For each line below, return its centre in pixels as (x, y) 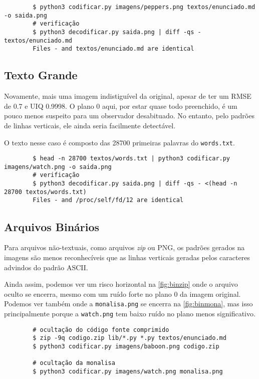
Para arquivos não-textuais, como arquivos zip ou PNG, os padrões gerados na (124, 247)
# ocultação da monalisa (74, 363)
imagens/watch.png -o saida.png (58, 167)
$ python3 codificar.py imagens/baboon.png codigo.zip (126, 346)
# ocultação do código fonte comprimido (101, 330)
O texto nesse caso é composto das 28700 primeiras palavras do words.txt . (119, 142)
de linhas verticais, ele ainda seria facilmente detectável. (90, 125)
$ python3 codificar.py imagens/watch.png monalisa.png (128, 371)
